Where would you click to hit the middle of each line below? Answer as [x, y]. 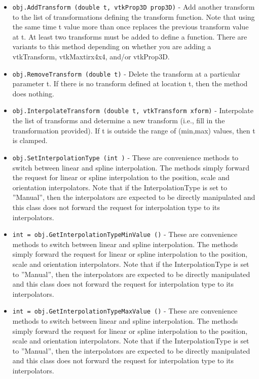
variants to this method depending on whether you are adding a [112, 46]
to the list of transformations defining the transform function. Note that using [134, 16]
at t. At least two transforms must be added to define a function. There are [130, 36]
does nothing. [33, 93]
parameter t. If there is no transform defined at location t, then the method [130, 83]
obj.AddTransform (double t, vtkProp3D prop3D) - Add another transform [134, 7]
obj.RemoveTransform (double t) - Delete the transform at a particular [126, 73]
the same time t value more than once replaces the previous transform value [131, 27]
